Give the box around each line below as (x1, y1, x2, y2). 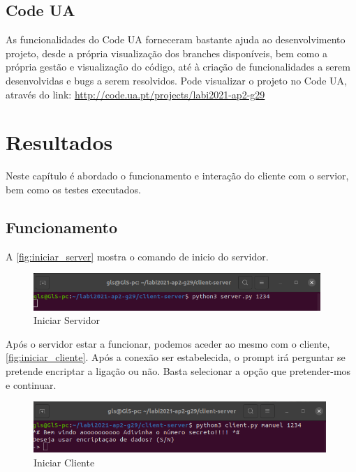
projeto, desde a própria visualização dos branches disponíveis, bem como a (6, 45, 328, 60)
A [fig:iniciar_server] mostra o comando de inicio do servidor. (6, 249, 269, 263)
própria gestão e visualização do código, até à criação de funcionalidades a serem (6, 59, 350, 74)
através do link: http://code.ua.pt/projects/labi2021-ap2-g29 (6, 87, 265, 101)
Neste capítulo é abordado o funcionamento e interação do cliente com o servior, (6, 168, 349, 183)
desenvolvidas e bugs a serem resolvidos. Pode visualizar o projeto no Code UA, (6, 73, 347, 87)
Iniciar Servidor (34, 313, 101, 327)
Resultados (6, 128, 113, 156)
